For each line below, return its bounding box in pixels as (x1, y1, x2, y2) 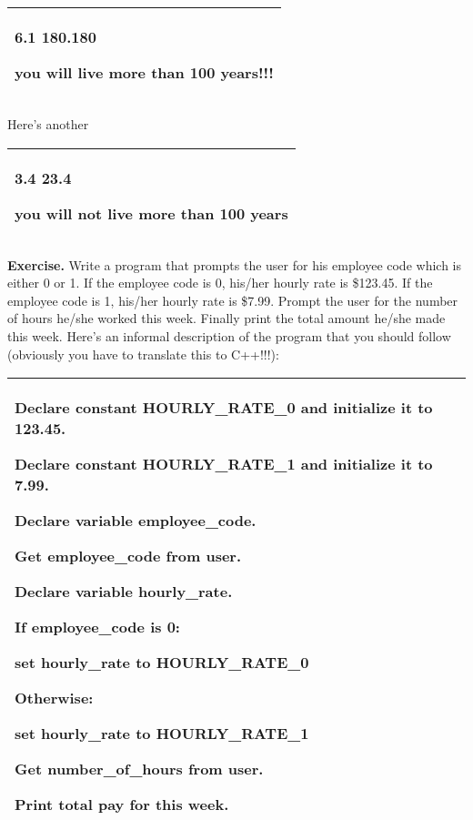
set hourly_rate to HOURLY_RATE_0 (15, 652, 309, 673)
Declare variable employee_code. (15, 510, 257, 531)
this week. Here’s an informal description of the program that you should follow (7, 326, 451, 345)
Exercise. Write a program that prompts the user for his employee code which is (7, 255, 461, 274)
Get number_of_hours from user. (15, 758, 264, 780)
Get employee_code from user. (15, 545, 242, 567)
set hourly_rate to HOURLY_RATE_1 (15, 723, 309, 744)
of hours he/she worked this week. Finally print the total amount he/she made (7, 309, 446, 328)
